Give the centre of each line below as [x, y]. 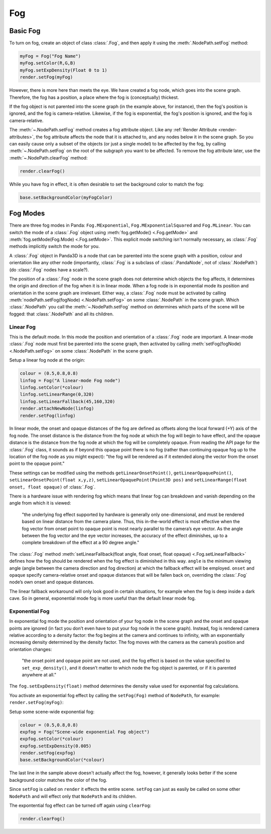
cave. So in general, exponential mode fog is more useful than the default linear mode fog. [102, 598]
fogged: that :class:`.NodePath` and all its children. [61, 314]
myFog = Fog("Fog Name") [50, 56]
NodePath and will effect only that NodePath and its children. [73, 796]
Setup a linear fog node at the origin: [47, 360]
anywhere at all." [39, 675]
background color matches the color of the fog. [58, 780]
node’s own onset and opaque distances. [52, 582]
